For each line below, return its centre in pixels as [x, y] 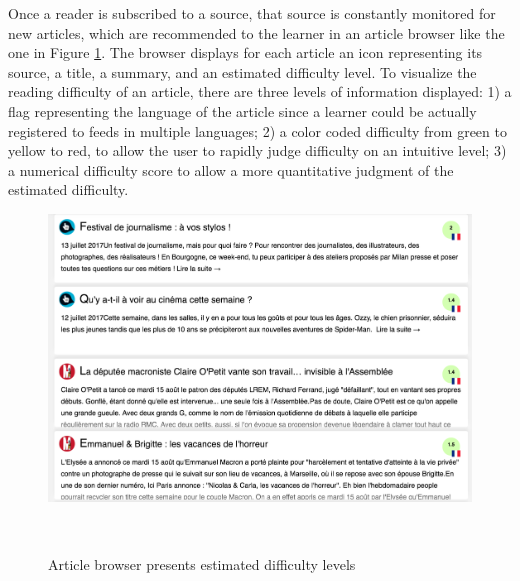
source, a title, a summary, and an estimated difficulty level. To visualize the [242, 71]
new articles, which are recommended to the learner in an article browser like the [256, 32]
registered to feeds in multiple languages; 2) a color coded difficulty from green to [257, 130]
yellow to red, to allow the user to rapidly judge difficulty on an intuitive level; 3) [257, 150]
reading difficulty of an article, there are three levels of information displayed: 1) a [260, 91]
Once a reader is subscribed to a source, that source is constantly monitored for [252, 13]
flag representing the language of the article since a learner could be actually [242, 110]
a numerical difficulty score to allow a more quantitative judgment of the [231, 169]
